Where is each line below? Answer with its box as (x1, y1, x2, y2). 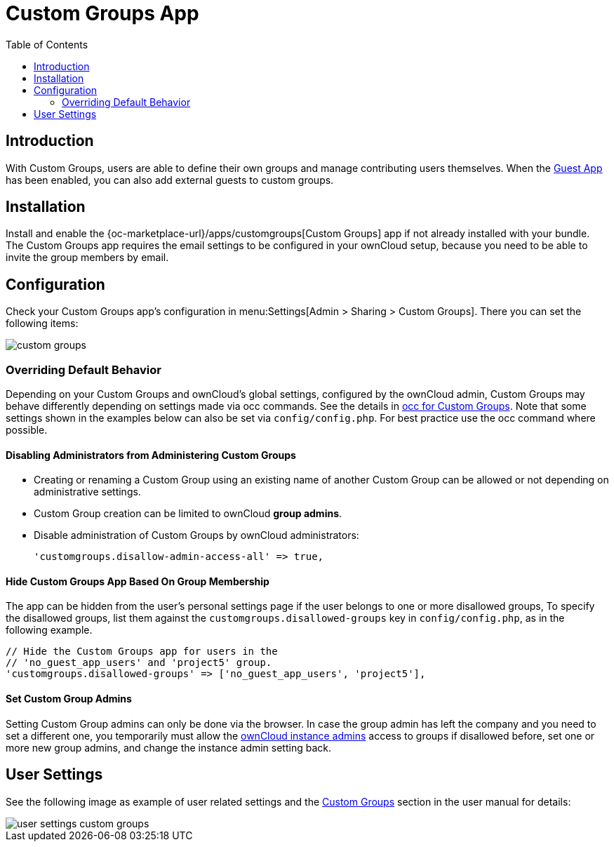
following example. (6, 624, 93, 636)
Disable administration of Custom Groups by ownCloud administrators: (34, 529, 359, 542)
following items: (6, 317, 79, 330)
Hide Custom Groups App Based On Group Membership (6, 575, 269, 587)
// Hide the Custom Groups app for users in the (6, 646, 278, 658)
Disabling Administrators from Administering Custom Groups (6, 448, 296, 461)
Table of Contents (6, 38, 88, 51)
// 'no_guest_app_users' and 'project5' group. (6, 657, 272, 669)
